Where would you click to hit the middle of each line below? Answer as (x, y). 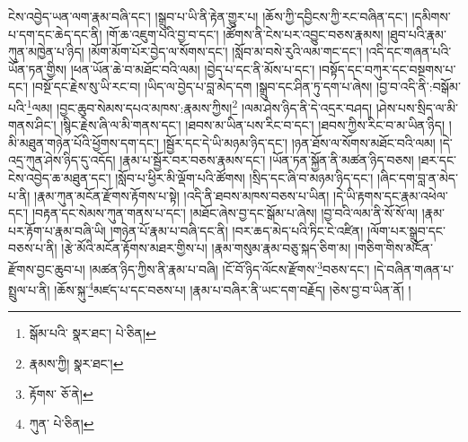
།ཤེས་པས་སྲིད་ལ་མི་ (417, 107)
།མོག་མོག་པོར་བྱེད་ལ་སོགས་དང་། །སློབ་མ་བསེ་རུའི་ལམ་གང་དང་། (225, 52)
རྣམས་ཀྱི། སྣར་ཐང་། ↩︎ (76, 364)
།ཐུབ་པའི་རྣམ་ (417, 34)
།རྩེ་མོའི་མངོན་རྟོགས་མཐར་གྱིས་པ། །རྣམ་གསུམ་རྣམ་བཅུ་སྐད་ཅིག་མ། (206, 248)
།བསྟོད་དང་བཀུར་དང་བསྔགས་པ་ (387, 69)
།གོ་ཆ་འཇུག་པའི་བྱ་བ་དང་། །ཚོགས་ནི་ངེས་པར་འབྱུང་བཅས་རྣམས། (245, 34)
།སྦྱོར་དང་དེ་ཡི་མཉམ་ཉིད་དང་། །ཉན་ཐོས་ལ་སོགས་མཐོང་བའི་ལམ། (299, 142)
